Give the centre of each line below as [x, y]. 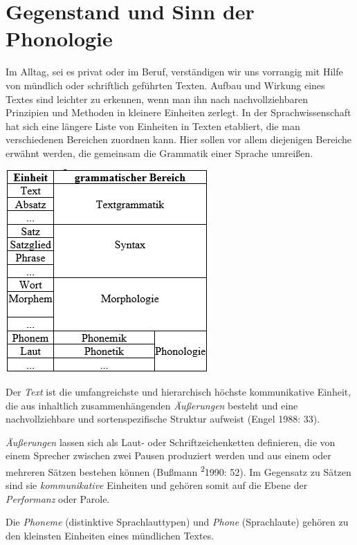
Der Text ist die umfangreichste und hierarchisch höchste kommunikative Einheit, [178, 392]
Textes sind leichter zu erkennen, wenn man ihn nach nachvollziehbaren [157, 99]
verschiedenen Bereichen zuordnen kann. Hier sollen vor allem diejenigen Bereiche [179, 139]
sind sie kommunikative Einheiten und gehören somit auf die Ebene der [157, 485]
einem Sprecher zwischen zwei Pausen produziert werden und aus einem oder [168, 455]
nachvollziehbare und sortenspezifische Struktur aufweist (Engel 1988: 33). [163, 419]
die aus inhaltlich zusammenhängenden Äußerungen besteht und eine [152, 405]
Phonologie [59, 38]
